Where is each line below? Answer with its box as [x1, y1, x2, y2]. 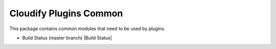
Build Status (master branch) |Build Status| [22, 35, 112, 41]
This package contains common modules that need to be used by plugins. [9, 26, 166, 32]
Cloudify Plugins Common [9, 8, 123, 19]
